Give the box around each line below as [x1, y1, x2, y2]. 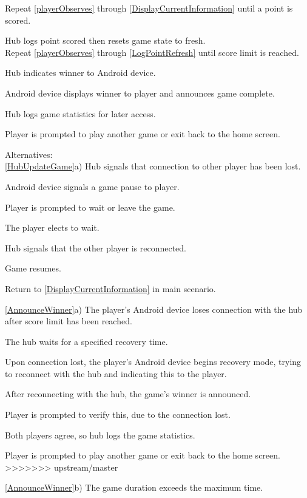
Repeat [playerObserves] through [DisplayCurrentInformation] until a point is [5, 2, 293, 14]
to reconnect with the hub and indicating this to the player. [5, 367, 227, 380]
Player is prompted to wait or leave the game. [5, 200, 175, 213]
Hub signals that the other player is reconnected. [5, 241, 187, 254]
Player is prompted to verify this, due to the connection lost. [5, 408, 231, 421]
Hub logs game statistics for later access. [5, 107, 156, 120]
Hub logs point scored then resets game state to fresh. [5, 34, 206, 47]
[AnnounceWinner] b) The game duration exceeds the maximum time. [5, 481, 263, 494]
